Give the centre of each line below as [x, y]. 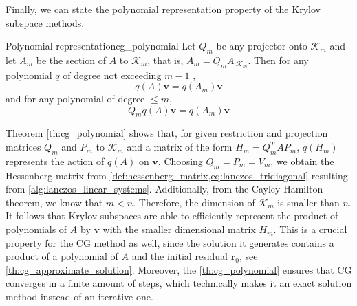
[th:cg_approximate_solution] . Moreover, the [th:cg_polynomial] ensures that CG [179, 269]
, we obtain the [302, 161]
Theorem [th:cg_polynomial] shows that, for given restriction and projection [167, 133]
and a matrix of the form [180, 147]
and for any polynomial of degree [75, 99]
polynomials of [36, 229]
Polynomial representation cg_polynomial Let [101, 46]
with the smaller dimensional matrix [179, 229]
